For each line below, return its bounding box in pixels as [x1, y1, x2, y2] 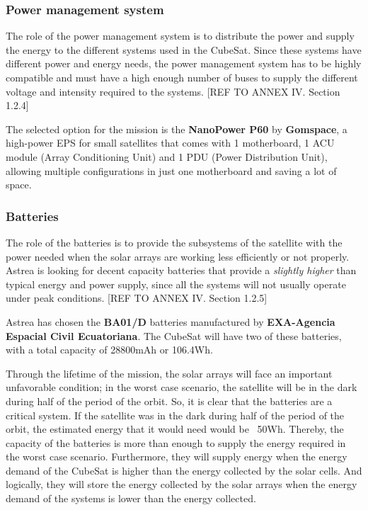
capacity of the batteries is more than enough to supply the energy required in [6, 435, 346, 450]
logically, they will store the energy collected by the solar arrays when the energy [6, 477, 357, 492]
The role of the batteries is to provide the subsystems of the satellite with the [6, 234, 343, 249]
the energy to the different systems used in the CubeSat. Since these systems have [6, 42, 362, 57]
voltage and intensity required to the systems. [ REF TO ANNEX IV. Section [6, 84, 340, 98]
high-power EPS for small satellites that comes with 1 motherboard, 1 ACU [6, 135, 335, 150]
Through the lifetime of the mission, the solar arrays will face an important [6, 365, 333, 380]
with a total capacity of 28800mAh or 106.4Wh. [6, 342, 213, 357]
